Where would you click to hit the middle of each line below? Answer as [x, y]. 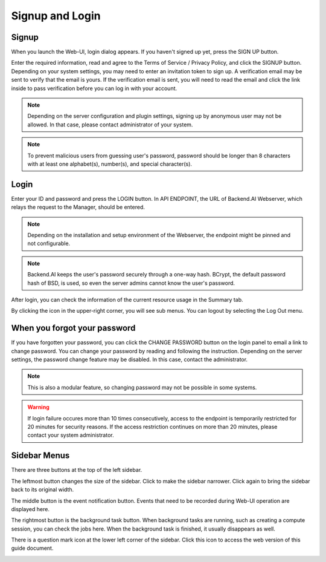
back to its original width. [43, 489]
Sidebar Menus [40, 456]
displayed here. [30, 509]
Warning [38, 407]
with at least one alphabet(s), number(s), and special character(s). [110, 164]
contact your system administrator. [71, 435]
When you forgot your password [73, 328]
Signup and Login [56, 16]
